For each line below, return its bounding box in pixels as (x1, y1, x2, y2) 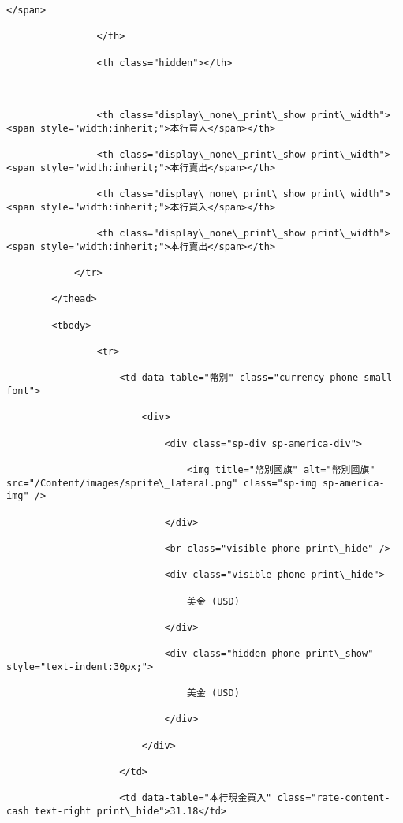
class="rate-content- (277, 792, 390, 804)
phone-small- (330, 372, 398, 384)
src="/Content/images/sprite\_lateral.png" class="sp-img (6, 477, 317, 489)
